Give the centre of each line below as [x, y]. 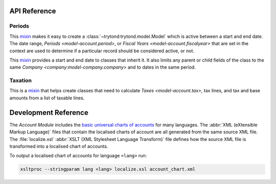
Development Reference [49, 113]
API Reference [33, 11]
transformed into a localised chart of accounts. [59, 146]
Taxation [20, 80]
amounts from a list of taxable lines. [47, 98]
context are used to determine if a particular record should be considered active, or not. [102, 51]
